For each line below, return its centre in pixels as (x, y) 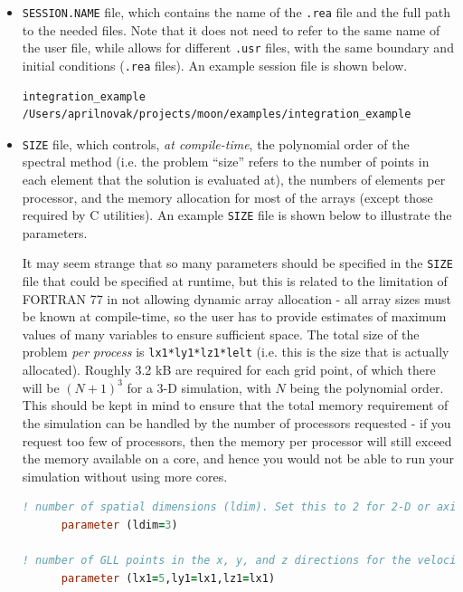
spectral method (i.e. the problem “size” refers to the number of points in (226, 162)
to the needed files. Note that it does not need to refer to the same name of (231, 29)
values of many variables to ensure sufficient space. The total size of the (221, 334)
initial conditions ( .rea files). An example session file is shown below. (215, 65)
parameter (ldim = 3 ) (119, 525)
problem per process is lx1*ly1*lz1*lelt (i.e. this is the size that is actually (236, 352)
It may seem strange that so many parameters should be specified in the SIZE (237, 263)
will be (41, 387)
